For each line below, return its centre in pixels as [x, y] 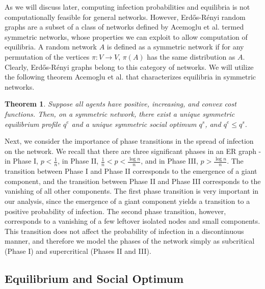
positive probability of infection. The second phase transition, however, [115, 211]
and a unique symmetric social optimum [134, 124]
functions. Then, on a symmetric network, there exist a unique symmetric [120, 113]
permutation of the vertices [47, 56]
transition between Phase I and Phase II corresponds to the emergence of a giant [131, 171]
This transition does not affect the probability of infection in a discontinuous [124, 231]
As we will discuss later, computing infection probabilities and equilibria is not [127, 7]
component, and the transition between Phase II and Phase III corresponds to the [133, 181]
